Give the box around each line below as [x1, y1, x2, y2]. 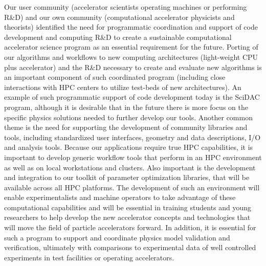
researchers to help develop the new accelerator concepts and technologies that [4, 212, 251, 223]
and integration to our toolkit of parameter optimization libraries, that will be [4, 172, 250, 183]
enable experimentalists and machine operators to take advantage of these [4, 192, 236, 203]
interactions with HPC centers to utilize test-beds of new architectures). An [4, 81, 241, 92]
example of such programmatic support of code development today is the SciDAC [4, 92, 260, 102]
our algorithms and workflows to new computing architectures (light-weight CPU [4, 51, 258, 62]
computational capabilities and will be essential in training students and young [4, 202, 252, 212]
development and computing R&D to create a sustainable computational [4, 31, 232, 42]
